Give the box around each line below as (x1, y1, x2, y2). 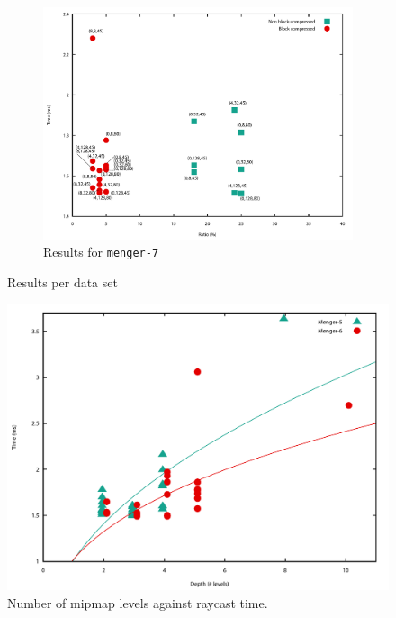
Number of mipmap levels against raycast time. (7, 593, 268, 612)
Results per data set (7, 272, 118, 291)
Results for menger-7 (43, 242, 159, 261)
